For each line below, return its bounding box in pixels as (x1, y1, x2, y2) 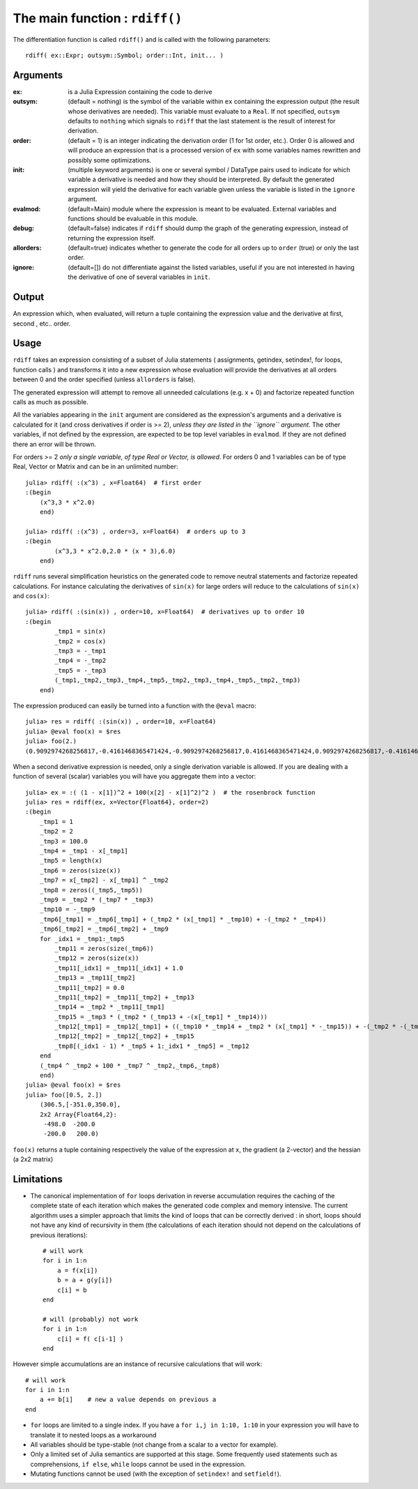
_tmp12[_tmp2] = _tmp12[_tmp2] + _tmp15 (54, 1032, 194, 1040)
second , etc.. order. (13, 319, 71, 328)
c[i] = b (56, 1286, 87, 1294)
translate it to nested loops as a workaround (30, 1430, 157, 1439)
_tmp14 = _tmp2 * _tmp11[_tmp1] (54, 1003, 165, 1011)
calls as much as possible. (13, 398, 88, 406)
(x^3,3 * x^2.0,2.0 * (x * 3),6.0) (54, 547, 176, 555)
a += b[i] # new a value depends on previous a (39, 1396, 217, 1404)
